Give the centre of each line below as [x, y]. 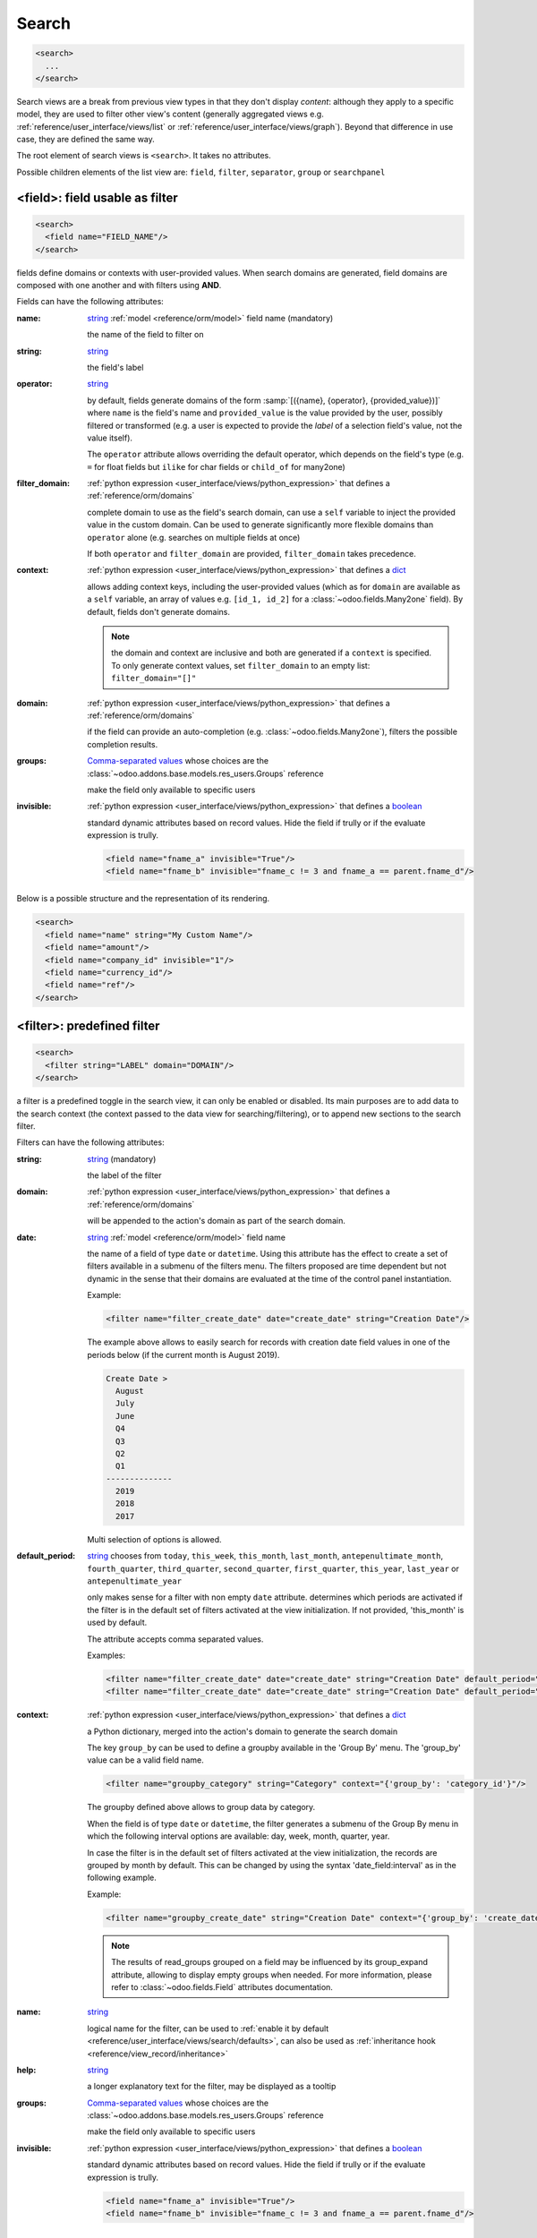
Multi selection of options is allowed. [155, 1539]
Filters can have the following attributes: [90, 1142]
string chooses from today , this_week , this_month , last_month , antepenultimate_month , [265, 1556]
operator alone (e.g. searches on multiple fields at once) [194, 537]
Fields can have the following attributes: [90, 302]
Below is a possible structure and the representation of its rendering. [143, 899]
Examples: [106, 1655]
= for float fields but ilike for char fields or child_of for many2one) [217, 466]
